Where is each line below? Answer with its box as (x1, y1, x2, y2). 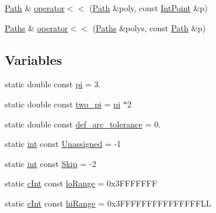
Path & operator (5, 2, 65, 14)
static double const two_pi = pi (5, 97, 120, 110)
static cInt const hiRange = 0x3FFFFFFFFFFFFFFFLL (5, 196, 211, 209)
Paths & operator (5, 21, 68, 34)
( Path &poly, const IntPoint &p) (89, 2, 208, 14)
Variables (5, 50, 63, 68)
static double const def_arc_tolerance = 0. (5, 117, 161, 130)
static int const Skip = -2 (5, 157, 96, 169)
